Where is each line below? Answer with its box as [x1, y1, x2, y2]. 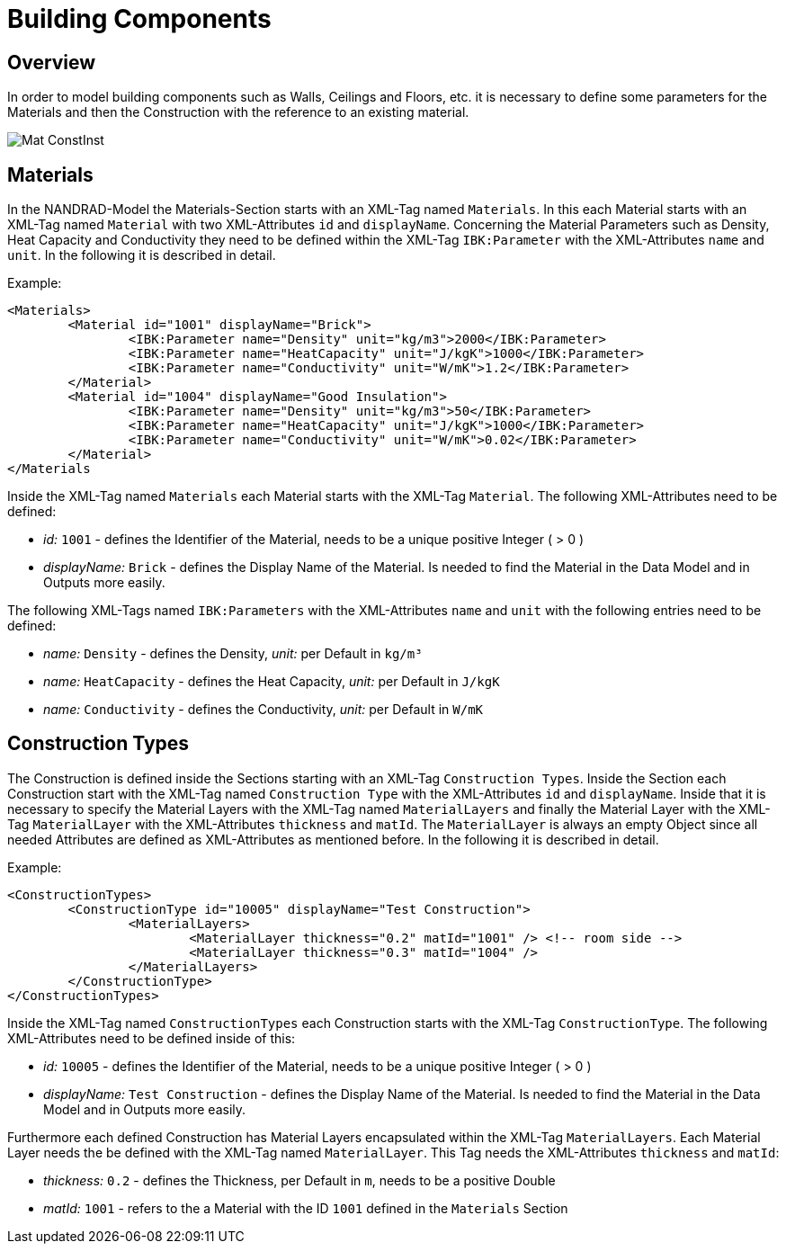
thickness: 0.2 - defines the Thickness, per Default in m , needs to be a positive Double [43, 1172, 556, 1188]
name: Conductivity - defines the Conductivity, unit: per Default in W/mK [43, 701, 483, 718]
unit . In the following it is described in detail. [7, 247, 276, 264]
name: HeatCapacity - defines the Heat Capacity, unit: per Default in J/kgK [43, 674, 500, 690]
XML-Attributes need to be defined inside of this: [7, 1030, 296, 1046]
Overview [7, 50, 96, 74]
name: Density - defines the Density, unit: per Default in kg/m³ [43, 646, 423, 662]
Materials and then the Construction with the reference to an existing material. [7, 104, 469, 121]
